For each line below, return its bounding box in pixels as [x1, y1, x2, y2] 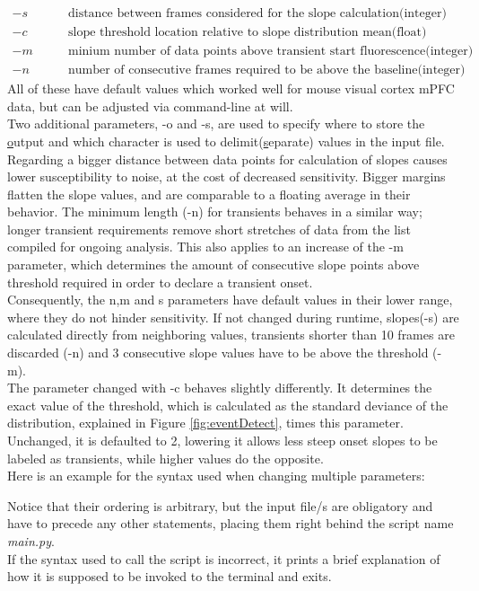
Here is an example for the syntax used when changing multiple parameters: [7, 466, 425, 485]
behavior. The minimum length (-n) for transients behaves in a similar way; [7, 202, 422, 221]
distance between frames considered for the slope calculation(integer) [67, 7, 447, 21]
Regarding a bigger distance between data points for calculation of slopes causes [7, 149, 448, 168]
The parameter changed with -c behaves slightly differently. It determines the [7, 378, 432, 397]
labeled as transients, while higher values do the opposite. [7, 448, 324, 467]
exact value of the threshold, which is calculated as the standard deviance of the [7, 395, 449, 414]
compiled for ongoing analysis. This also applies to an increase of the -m [7, 237, 404, 256]
